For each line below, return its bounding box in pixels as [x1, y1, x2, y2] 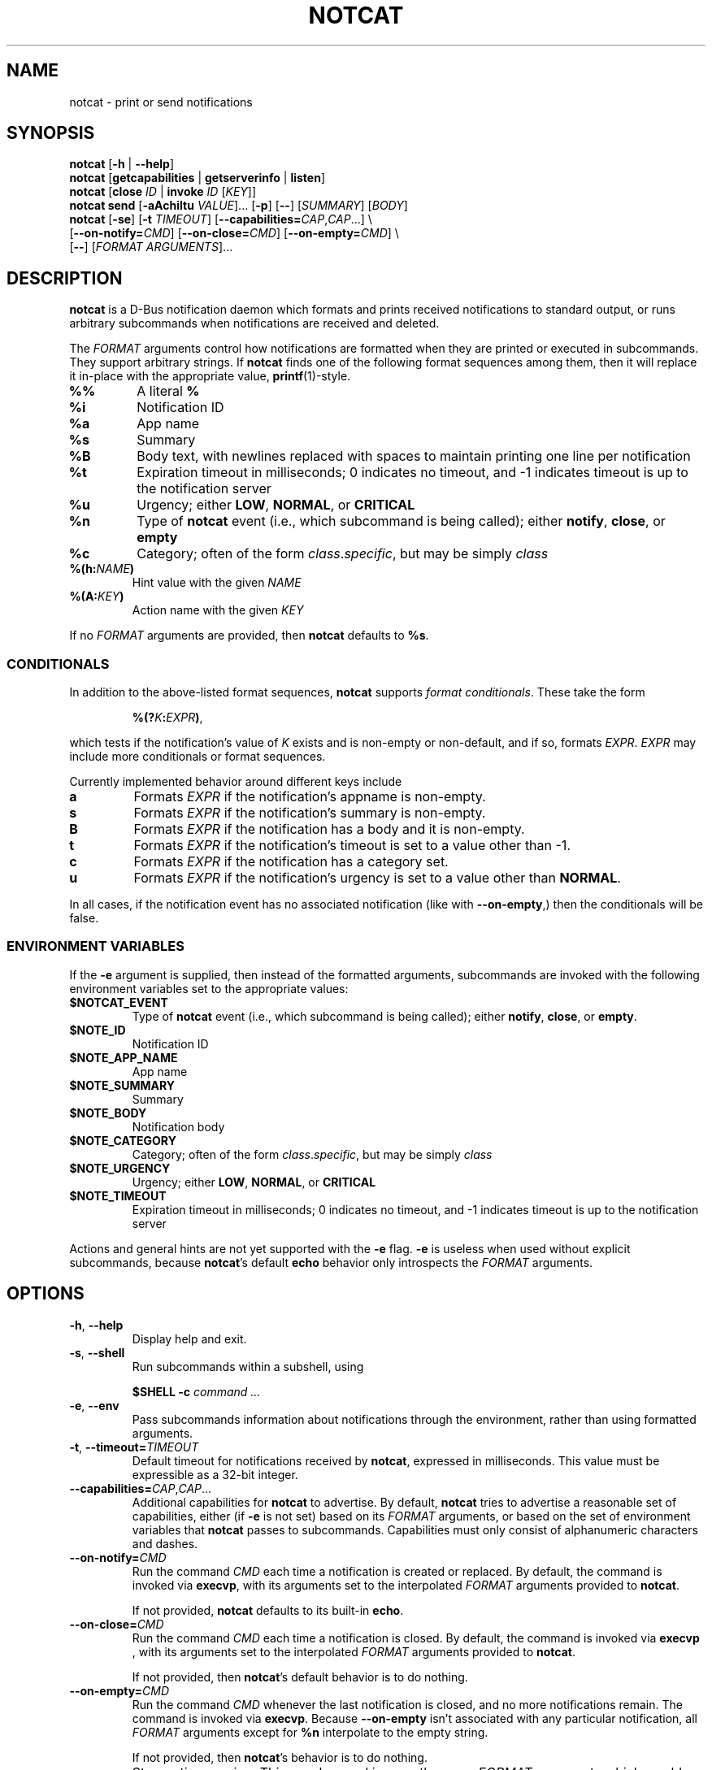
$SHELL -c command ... [132, 1384, 261, 1399]
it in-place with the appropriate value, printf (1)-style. [69, 369, 351, 384]
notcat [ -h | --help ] [69, 157, 175, 171]
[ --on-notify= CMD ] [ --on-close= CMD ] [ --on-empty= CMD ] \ [69, 226, 399, 241]
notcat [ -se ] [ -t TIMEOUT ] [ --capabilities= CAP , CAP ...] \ [69, 212, 372, 227]
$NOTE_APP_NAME [69, 1050, 178, 1065]
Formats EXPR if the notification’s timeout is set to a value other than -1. [133, 837, 571, 854]
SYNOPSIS [7, 123, 95, 144]
